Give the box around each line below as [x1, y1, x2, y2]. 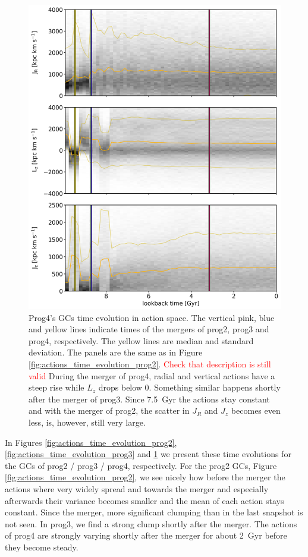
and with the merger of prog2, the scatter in [29, 404, 190, 417]
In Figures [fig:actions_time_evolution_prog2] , [5, 436, 177, 448]
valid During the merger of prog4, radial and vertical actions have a [29, 369, 275, 382]
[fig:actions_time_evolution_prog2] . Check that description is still [29, 357, 271, 370]
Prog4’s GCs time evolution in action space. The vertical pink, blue [29, 311, 275, 323]
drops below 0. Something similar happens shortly [98, 381, 281, 394]
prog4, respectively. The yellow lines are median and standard [29, 334, 254, 347]
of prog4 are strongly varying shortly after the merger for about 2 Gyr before [5, 529, 287, 542]
